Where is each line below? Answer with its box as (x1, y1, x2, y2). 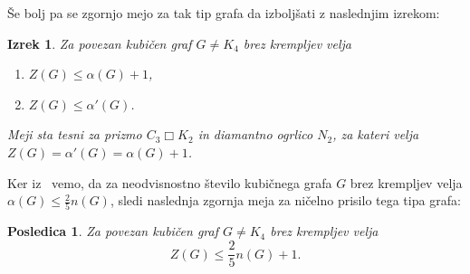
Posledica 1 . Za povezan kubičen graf (7, 222, 218, 241)
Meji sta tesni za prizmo (7, 125, 142, 144)
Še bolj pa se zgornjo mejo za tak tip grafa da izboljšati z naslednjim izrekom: (7, 4, 440, 22)
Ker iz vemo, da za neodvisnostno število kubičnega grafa (7, 173, 332, 192)
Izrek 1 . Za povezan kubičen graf (7, 33, 192, 52)
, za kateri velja (332, 125, 419, 144)
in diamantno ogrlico (197, 125, 313, 144)
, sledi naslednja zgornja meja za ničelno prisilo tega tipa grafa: (110, 191, 461, 210)
